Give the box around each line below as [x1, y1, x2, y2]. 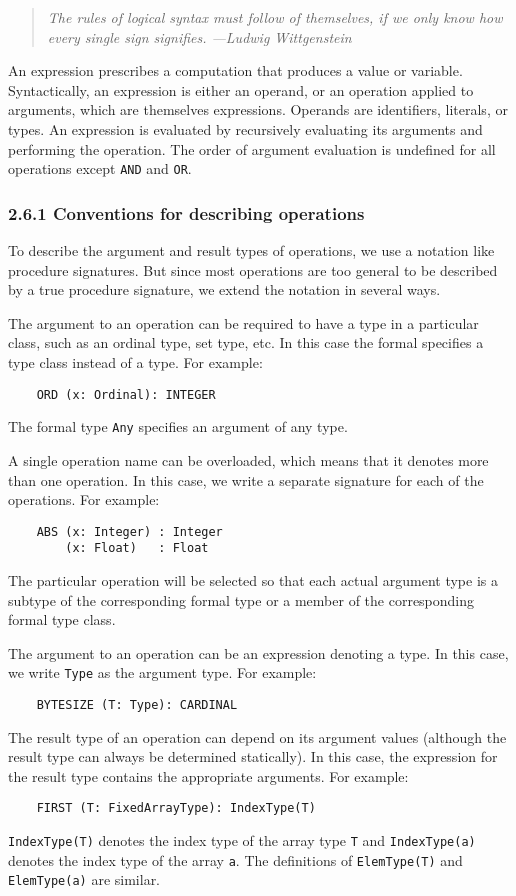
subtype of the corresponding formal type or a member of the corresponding [8, 589, 475, 610]
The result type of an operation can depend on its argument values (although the [8, 726, 507, 747]
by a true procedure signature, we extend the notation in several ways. [8, 279, 441, 300]
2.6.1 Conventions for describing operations [8, 200, 365, 225]
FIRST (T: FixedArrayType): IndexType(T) [36, 801, 316, 816]
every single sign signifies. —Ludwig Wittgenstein [47, 26, 352, 47]
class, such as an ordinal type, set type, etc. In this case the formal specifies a [8, 332, 484, 353]
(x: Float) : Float [65, 541, 209, 556]
